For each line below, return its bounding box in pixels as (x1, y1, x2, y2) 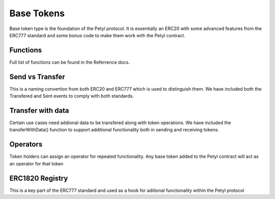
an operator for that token (9, 160, 64, 166)
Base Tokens (9, 8, 65, 19)
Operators (9, 140, 43, 149)
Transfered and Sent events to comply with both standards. (9, 93, 134, 99)
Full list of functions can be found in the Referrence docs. (9, 59, 130, 65)
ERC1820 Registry (9, 174, 68, 183)
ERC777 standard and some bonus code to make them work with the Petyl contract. (9, 32, 185, 38)
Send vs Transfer (9, 72, 65, 81)
